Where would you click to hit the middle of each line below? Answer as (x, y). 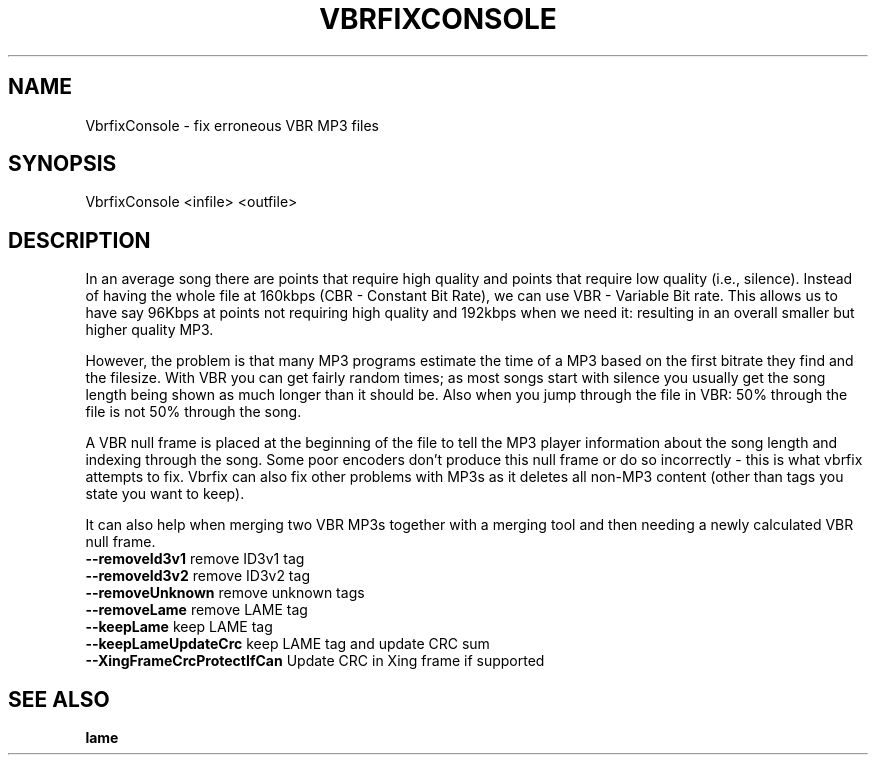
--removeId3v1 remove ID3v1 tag (195, 559)
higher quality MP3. (149, 330)
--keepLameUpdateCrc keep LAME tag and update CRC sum (287, 644)
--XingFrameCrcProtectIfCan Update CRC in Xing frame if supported (315, 661)
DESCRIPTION (79, 240)
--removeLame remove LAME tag (196, 610)
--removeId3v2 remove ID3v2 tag (197, 576)
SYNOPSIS (62, 164)
